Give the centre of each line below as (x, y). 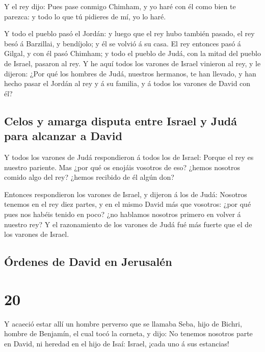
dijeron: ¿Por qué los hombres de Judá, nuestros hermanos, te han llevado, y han (130, 73)
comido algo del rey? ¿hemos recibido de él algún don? (89, 177)
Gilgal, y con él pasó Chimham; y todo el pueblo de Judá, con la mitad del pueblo (132, 53)
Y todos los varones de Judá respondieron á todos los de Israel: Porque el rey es (129, 157)
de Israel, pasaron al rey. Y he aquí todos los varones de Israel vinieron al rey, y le (132, 63)
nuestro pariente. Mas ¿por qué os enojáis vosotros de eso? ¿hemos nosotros (122, 167)
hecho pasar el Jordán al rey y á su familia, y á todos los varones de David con (127, 83)
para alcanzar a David (63, 136)
